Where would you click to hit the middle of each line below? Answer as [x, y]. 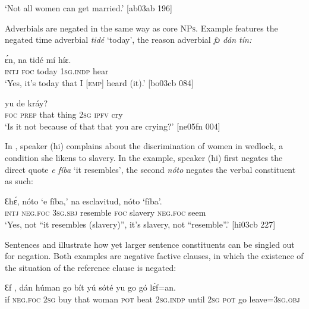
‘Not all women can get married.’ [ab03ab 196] [89, 8]
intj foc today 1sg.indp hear [57, 71]
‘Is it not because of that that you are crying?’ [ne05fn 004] [113, 126]
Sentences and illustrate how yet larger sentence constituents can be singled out [150, 244]
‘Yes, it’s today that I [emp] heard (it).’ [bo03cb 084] [99, 82]
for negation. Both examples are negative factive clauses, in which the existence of [154, 256]
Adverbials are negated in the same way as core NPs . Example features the [141, 28]
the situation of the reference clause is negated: [91, 267]
